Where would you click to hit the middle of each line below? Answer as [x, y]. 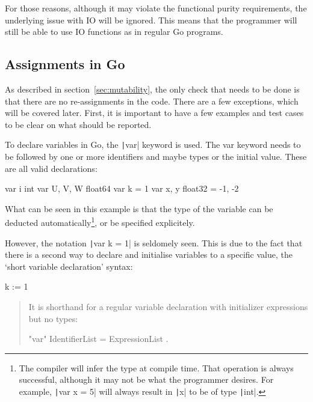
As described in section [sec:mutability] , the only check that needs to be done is [152, 89]
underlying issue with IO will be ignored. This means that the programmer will [151, 20]
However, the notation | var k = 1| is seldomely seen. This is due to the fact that [154, 242]
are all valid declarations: [51, 168]
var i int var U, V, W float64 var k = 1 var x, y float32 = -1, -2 [122, 188]
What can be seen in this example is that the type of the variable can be [139, 208]
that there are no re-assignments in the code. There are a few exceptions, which [152, 101]
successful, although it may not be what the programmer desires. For [146, 379]
